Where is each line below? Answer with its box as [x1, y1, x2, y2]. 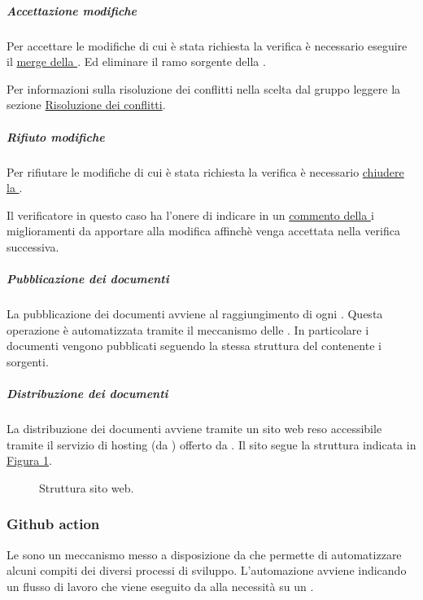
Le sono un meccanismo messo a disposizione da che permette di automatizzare [7, 545, 402, 563]
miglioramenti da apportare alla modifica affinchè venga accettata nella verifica [7, 222, 400, 239]
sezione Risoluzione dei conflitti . [7, 96, 166, 113]
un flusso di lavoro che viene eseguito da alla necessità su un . [7, 577, 314, 594]
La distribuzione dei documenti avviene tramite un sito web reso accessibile [7, 419, 382, 436]
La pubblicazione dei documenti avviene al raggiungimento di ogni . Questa [7, 305, 383, 322]
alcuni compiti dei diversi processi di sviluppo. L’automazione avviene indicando [7, 562, 407, 579]
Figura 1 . [7, 452, 52, 469]
